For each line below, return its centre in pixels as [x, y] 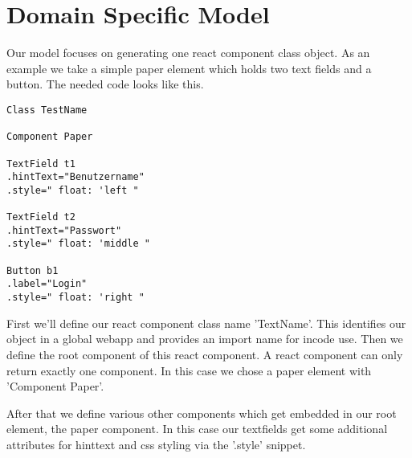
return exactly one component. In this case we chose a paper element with [189, 370]
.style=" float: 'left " [73, 190]
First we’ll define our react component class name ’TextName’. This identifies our [206, 323]
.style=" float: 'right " [75, 298]
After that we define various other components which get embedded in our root [202, 413]
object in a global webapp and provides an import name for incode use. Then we [205, 339]
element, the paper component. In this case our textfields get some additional [197, 429]
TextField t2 [41, 217]
